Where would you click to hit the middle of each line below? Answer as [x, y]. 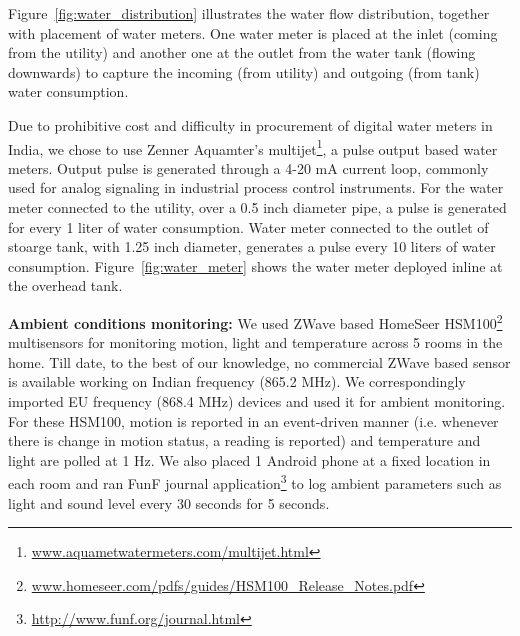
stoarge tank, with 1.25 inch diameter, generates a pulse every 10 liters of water [252, 246]
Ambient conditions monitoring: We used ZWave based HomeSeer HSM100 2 [255, 321]
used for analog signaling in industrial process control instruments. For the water [256, 187]
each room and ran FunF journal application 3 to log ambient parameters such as [255, 482]
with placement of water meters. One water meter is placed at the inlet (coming [253, 32]
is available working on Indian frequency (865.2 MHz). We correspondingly [237, 381]
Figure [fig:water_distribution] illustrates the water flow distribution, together [249, 13]
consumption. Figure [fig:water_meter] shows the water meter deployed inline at [255, 265]
